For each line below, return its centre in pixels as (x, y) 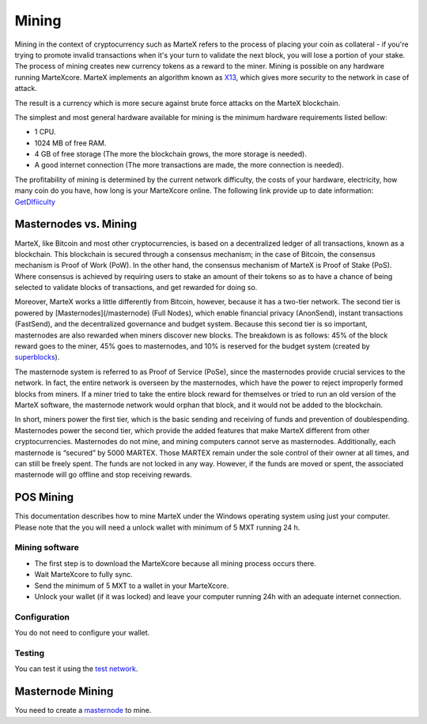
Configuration (42, 617)
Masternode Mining (64, 692)
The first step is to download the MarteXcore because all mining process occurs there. (175, 563)
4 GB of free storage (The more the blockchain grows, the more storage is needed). (171, 154)
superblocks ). (37, 357)
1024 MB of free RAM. (70, 143)
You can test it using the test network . (76, 669)
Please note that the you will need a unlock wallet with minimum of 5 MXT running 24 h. (157, 527)
